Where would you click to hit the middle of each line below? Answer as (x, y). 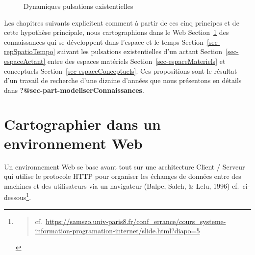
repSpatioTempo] (30, 51)
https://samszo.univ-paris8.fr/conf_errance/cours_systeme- (136, 221)
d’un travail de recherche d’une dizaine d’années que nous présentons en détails (123, 80)
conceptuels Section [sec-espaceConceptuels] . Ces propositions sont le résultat (121, 71)
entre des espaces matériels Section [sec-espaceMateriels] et (137, 61)
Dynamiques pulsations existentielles (78, 6)
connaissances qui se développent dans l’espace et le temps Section (104, 42)
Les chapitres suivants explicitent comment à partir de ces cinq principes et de (122, 22)
